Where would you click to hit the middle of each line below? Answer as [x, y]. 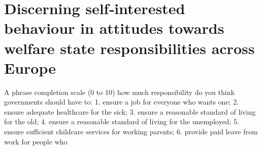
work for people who [36, 141]
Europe [30, 67]
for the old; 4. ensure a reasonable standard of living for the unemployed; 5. [122, 121]
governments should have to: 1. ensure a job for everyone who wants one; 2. [122, 102]
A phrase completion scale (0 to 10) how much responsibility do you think [119, 92]
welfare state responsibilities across [129, 48]
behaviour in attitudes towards [114, 28]
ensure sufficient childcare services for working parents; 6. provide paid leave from [131, 132]
